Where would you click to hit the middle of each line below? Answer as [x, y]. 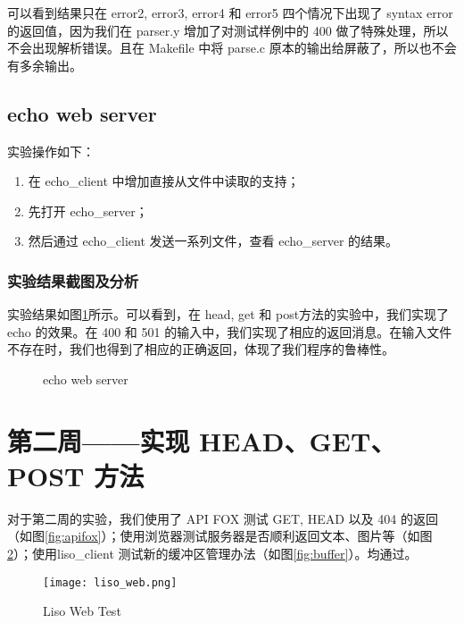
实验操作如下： [51, 151]
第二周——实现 [99, 440]
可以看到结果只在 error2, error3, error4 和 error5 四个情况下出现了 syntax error [230, 13]
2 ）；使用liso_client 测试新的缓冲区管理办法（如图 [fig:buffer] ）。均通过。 [212, 554]
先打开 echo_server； [88, 210]
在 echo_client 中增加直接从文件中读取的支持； [164, 181]
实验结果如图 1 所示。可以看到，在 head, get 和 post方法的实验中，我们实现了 [228, 314]
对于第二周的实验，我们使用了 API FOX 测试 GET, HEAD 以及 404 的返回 [223, 518]
